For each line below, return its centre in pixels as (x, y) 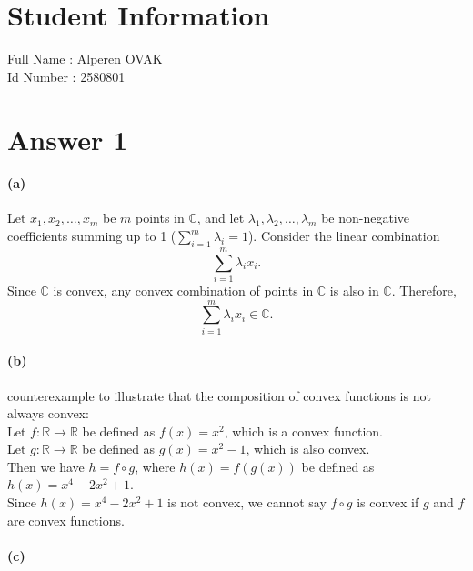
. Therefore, (424, 290)
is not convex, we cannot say (247, 502)
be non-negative (365, 218)
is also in (354, 290)
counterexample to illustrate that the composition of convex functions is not (219, 395)
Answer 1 (68, 139)
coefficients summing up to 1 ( (92, 236)
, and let (221, 218)
